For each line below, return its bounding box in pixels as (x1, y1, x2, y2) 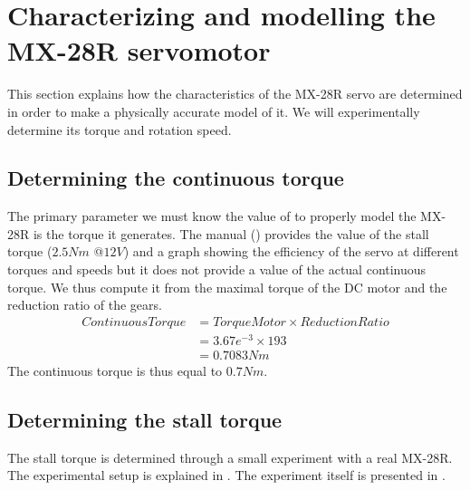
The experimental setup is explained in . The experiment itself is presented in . (7, 466, 446, 485)
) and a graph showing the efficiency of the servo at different (123, 242, 459, 261)
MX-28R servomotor (7, 32, 271, 69)
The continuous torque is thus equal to (7, 361, 223, 380)
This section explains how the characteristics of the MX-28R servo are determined (7, 84, 463, 103)
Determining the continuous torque (7, 164, 344, 192)
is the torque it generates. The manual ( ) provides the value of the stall (33, 224, 429, 243)
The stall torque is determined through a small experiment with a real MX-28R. (7, 447, 453, 466)
